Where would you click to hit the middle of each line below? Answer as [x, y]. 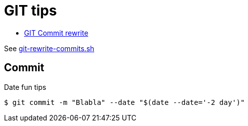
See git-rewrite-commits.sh [49, 48]
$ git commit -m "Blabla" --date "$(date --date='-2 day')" [125, 102]
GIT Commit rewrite [56, 33]
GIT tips [31, 11]
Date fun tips [25, 87]
